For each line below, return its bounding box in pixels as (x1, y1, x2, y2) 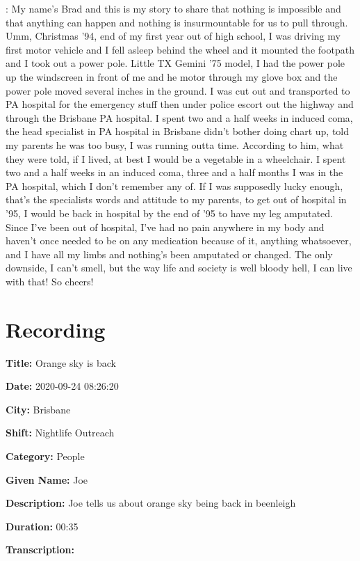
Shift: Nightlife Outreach (6, 425, 115, 440)
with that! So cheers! (6, 274, 94, 288)
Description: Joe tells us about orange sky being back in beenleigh (6, 496, 296, 510)
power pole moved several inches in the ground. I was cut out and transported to (6, 83, 350, 97)
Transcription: (6, 542, 75, 557)
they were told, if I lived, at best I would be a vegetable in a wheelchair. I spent (6, 151, 346, 166)
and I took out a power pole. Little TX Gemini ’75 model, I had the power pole (6, 56, 345, 70)
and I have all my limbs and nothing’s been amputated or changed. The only (6, 246, 333, 261)
